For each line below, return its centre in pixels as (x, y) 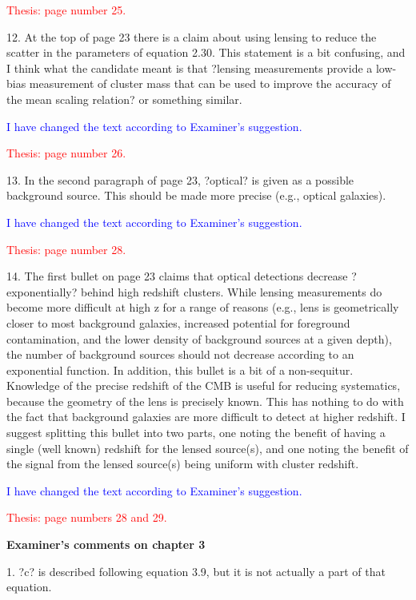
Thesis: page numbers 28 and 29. (87, 517)
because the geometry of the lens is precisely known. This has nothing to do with (205, 401)
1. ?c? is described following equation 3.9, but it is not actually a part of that (196, 571)
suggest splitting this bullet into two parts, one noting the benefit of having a (196, 433)
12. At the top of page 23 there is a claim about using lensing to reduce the (192, 36)
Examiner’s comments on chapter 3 (106, 544)
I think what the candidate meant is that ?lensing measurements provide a (190, 68)
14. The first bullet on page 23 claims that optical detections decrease (177, 276)
